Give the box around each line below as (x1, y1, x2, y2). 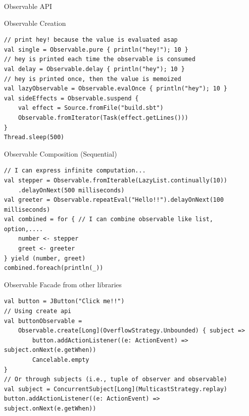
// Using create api (4, 308, 72, 315)
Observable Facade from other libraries (4, 279, 122, 289)
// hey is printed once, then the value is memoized (4, 75, 181, 83)
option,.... (4, 225, 43, 233)
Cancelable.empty (32, 356, 89, 363)
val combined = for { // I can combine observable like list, (4, 216, 213, 223)
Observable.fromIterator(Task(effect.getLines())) (18, 114, 189, 121)
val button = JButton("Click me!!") (4, 298, 125, 305)
